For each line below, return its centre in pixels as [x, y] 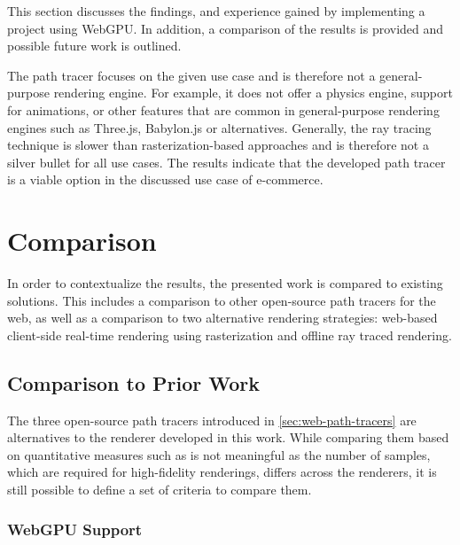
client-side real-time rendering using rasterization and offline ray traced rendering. [230, 335]
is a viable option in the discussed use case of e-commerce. [165, 179]
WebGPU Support [75, 529]
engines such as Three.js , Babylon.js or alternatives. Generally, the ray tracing [219, 127]
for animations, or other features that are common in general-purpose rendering [223, 109]
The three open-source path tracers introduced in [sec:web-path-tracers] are [212, 420]
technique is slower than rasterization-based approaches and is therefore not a [218, 145]
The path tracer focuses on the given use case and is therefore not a [191, 75]
